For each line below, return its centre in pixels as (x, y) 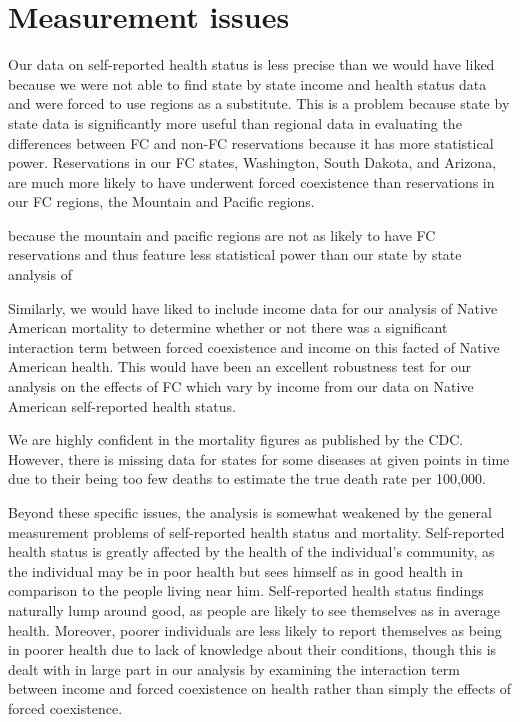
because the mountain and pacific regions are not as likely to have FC (222, 234)
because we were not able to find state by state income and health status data (247, 83)
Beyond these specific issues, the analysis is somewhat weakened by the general (250, 512)
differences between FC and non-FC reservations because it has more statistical (251, 142)
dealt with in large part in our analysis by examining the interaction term (234, 668)
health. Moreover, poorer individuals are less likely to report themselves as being (255, 629)
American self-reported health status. (122, 405)
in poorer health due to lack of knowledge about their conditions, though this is (252, 649)
